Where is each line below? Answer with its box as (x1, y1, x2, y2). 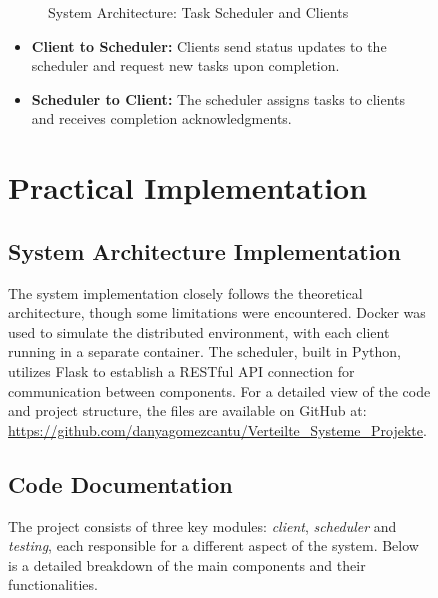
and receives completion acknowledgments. (31, 108, 292, 129)
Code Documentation (8, 468, 233, 499)
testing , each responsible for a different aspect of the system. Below (8, 535, 419, 556)
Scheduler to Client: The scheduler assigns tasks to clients (31, 88, 406, 109)
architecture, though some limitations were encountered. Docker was (8, 302, 426, 323)
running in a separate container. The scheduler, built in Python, (8, 341, 401, 362)
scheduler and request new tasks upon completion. (31, 55, 340, 76)
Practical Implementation (8, 167, 368, 208)
